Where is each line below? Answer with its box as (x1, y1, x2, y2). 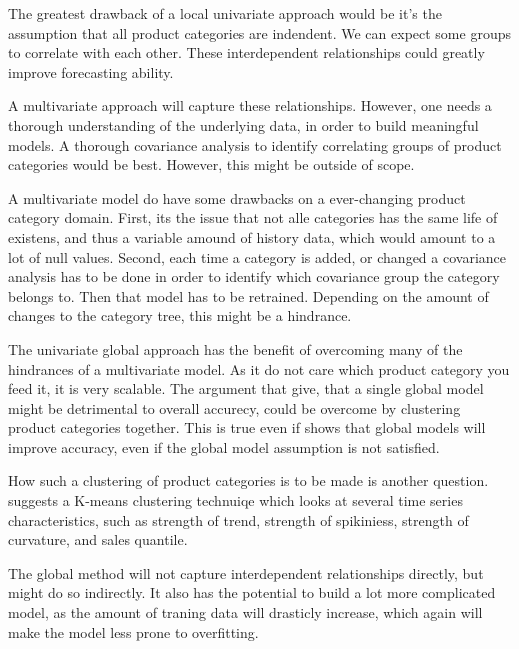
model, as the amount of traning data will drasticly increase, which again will (8, 602, 483, 623)
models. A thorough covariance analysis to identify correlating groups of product (8, 134, 502, 155)
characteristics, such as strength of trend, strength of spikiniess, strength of (8, 509, 469, 530)
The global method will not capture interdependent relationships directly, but (8, 562, 484, 583)
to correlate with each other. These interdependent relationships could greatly (8, 42, 485, 63)
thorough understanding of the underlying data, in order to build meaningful (8, 114, 479, 135)
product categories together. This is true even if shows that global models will (8, 417, 486, 438)
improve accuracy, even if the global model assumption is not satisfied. (8, 436, 440, 457)
